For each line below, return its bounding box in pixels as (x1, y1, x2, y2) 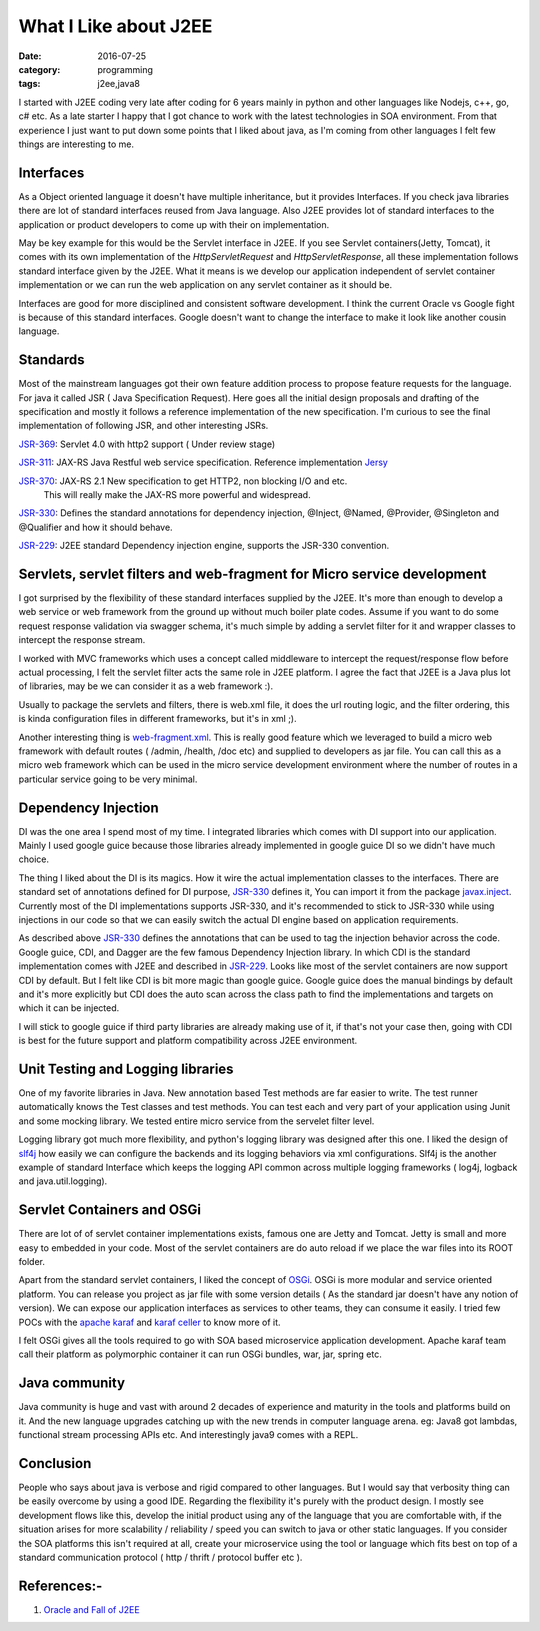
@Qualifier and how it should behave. (18, 521, 174, 533)
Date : (18, 50, 42, 62)
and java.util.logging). (18, 1175, 108, 1187)
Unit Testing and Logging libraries (18, 1060, 234, 1077)
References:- (18, 1577, 103, 1594)
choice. (18, 853, 50, 865)
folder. (18, 1256, 45, 1268)
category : (18, 63, 61, 75)
